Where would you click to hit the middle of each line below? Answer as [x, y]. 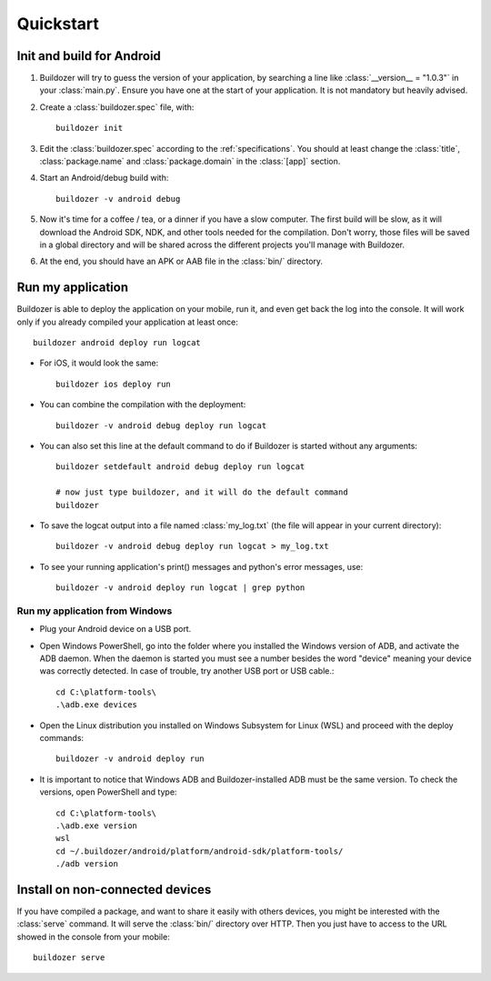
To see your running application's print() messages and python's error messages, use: [201, 566]
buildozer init [90, 128]
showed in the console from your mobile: [93, 936]
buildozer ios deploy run [114, 384]
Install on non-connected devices [114, 890]
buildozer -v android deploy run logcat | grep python [180, 588]
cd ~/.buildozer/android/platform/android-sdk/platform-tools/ [200, 851]
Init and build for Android [89, 56]
